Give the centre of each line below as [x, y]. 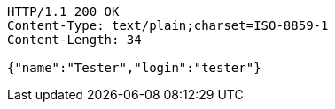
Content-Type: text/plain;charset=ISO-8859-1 [168, 25]
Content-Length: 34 [74, 40]
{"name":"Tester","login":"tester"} [134, 68]
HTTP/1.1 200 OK [63, 11]
